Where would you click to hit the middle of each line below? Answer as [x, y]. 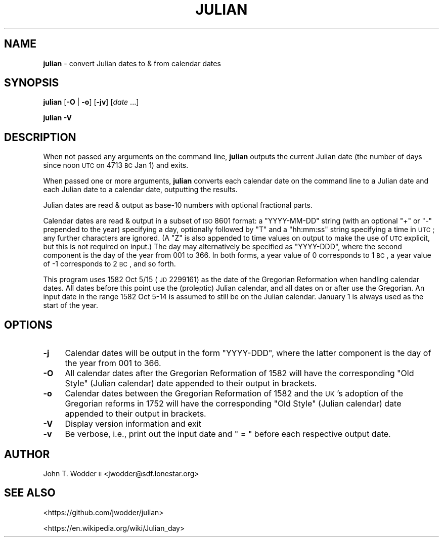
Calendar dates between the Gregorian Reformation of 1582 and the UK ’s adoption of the [234, 394]
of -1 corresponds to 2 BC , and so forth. [109, 264]
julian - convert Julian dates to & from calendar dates [132, 63]
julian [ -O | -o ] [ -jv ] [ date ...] [91, 102]
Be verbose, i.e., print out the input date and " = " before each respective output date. [228, 434]
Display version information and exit [133, 424]
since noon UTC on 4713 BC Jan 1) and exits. [116, 165]
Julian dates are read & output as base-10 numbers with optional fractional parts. [178, 205]
